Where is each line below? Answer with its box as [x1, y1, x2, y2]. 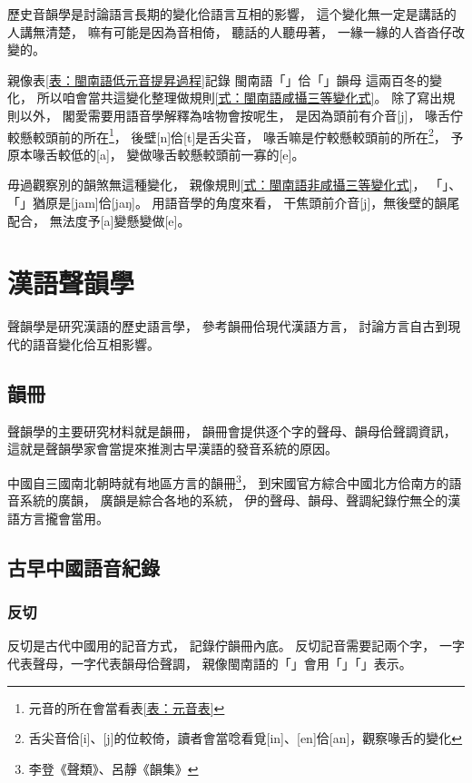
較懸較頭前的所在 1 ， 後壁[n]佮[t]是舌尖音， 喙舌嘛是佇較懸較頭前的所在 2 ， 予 [7, 124, 464, 146]
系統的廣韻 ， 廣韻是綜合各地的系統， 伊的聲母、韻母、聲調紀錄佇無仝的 [19, 491, 448, 510]
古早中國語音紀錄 [7, 553, 160, 581]
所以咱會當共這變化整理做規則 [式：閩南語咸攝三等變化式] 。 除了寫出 [36, 88, 443, 107]
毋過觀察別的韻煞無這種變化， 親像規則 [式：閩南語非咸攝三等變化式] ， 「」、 [7, 175, 462, 194]
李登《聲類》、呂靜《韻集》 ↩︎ [28, 759, 199, 778]
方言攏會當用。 [19, 508, 109, 527]
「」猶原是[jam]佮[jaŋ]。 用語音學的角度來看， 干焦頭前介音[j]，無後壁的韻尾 [7, 193, 460, 211]
